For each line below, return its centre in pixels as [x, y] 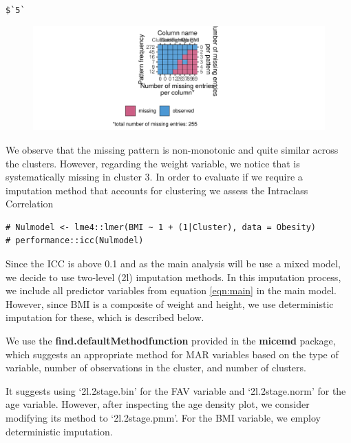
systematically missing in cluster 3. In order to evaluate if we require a [154, 177]
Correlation [30, 204]
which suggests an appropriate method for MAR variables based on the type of [172, 354]
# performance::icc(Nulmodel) [75, 241]
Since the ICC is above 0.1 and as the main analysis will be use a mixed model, [173, 264]
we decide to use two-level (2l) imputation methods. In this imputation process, [173, 277]
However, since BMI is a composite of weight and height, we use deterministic [170, 303]
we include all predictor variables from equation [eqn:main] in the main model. [171, 290]
